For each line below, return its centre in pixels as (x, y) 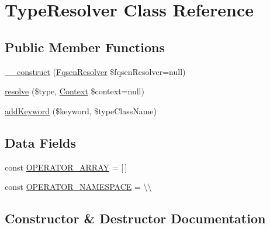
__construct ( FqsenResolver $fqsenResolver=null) (95, 71)
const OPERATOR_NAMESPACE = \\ (78, 187)
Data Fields (41, 142)
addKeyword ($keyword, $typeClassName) (81, 110)
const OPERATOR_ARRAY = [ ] (66, 167)
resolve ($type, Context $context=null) (75, 91)
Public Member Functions (85, 47)
